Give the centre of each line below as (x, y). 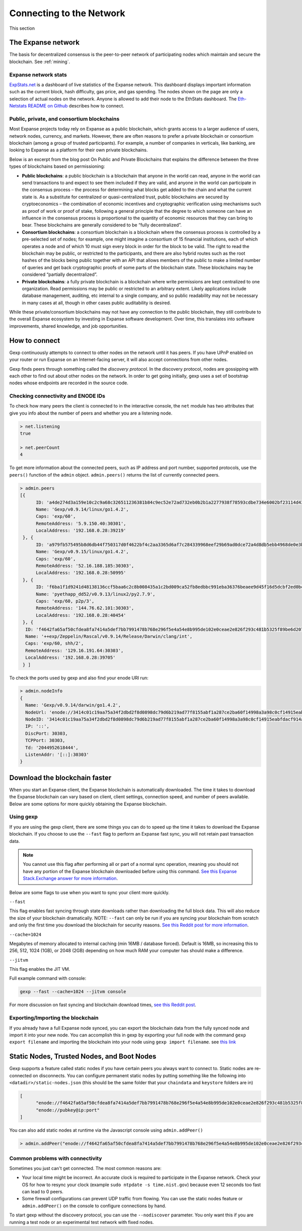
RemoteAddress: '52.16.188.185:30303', (85, 566)
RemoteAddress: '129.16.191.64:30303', (74, 650)
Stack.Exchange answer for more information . (70, 878)
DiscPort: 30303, (47, 733)
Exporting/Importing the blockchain (54, 1018)
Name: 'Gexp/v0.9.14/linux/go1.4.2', (83, 509)
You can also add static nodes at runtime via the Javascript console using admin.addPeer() (106, 1130)
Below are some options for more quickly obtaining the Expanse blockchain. (88, 804)
